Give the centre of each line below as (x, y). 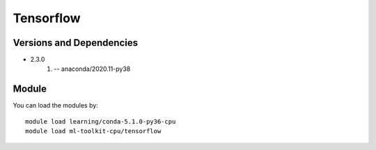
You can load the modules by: (56, 106)
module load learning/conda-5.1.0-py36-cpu (101, 121)
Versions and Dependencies (76, 43)
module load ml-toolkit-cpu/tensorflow (93, 131)
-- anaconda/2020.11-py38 (92, 69)
